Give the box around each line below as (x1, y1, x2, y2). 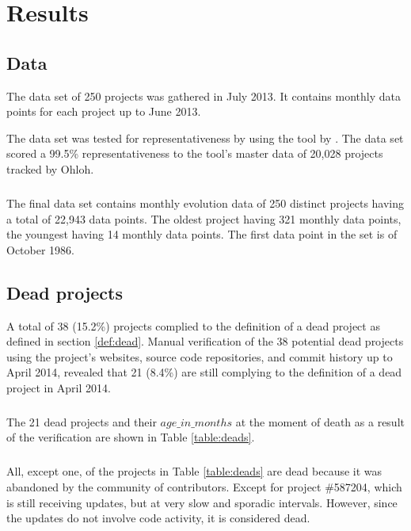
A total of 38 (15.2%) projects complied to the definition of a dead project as (6, 317, 380, 334)
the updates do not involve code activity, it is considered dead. (6, 510, 310, 526)
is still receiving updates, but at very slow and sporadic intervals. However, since (6, 494, 398, 510)
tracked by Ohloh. (6, 160, 94, 177)
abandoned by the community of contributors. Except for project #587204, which (6, 479, 402, 495)
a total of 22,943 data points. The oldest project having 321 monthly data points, (6, 210, 401, 227)
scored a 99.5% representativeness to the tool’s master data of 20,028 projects (6, 145, 383, 162)
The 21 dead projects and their (6, 413, 157, 430)
